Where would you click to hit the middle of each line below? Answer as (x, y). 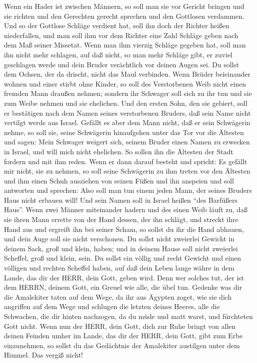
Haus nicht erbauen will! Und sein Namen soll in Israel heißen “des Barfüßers (121, 200)
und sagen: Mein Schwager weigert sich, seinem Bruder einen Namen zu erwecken (127, 142)
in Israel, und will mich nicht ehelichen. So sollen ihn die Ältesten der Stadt (119, 151)
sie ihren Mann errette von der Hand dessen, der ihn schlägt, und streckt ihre (121, 219)
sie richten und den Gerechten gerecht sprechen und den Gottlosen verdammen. (124, 16)
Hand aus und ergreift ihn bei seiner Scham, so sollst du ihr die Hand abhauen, (124, 229)
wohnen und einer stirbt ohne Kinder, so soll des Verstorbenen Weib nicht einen (125, 83)
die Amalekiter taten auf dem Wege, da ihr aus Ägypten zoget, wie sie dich (118, 296)
